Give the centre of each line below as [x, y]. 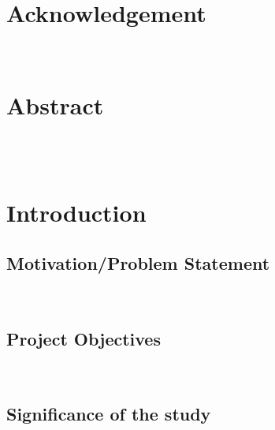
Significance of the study [109, 414]
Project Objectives [84, 338]
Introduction [76, 213]
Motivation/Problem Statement [138, 262]
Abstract [55, 105]
